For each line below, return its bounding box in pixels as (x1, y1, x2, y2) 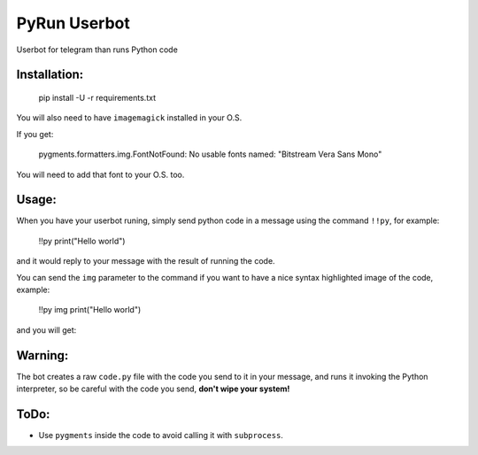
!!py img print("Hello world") (38, 305, 142, 315)
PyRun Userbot (16, 13, 130, 33)
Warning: (16, 348, 69, 363)
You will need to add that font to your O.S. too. (16, 169, 185, 180)
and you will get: (16, 324, 77, 335)
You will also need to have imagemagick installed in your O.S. (16, 112, 243, 123)
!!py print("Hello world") (38, 235, 126, 246)
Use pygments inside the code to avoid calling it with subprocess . (38, 429, 283, 440)
